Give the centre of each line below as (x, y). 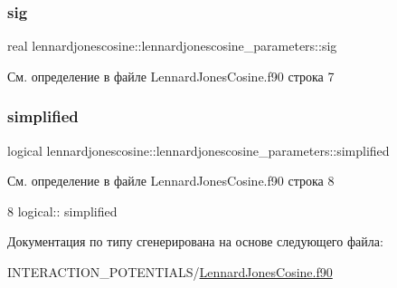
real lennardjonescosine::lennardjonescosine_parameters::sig (172, 46)
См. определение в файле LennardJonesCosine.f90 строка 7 (171, 76)
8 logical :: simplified (62, 211)
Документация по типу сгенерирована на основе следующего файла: (195, 241)
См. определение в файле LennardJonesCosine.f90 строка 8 (171, 181)
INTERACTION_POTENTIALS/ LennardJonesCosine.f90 (170, 272)
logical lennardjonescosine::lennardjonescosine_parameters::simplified (198, 150)
